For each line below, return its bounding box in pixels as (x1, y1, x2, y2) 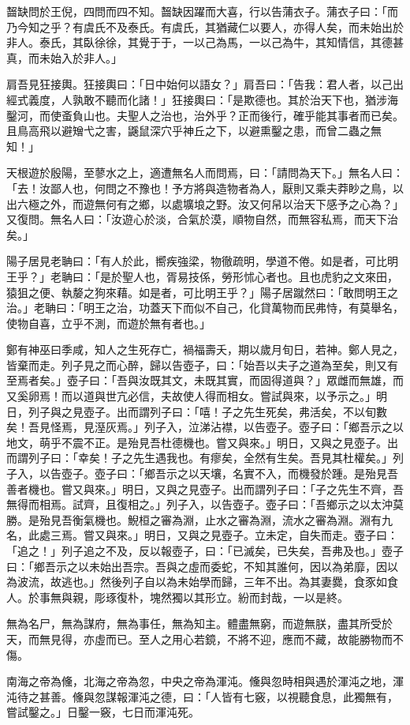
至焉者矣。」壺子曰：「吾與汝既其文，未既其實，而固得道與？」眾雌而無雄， (6, 372, 393, 389)
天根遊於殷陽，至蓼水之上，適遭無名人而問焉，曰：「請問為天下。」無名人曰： (6, 164, 404, 181)
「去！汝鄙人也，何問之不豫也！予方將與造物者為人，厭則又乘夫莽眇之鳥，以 (6, 179, 404, 196)
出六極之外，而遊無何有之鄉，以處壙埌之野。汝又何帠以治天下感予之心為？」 (6, 195, 404, 212)
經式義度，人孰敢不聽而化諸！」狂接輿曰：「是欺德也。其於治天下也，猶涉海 (6, 91, 398, 107)
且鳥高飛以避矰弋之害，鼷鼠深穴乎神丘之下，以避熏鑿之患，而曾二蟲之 (6, 122, 371, 139)
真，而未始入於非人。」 (6, 49, 122, 66)
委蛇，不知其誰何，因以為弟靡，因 (210, 558, 387, 574)
